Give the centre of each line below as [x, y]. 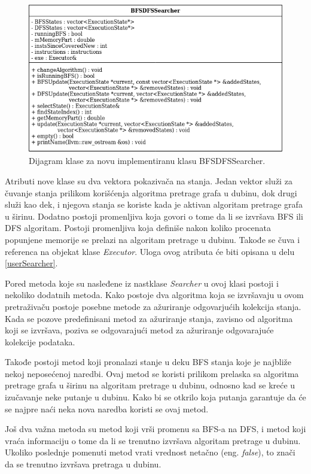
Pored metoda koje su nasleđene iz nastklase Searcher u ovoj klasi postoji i [142, 283]
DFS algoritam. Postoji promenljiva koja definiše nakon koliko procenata [138, 228]
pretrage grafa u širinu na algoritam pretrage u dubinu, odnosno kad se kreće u [150, 385]
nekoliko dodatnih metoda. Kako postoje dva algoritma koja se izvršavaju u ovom [154, 295]
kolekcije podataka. [40, 341]
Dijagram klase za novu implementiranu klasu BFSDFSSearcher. [147, 161]
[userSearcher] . [31, 263]
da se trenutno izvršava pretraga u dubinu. [83, 464]
